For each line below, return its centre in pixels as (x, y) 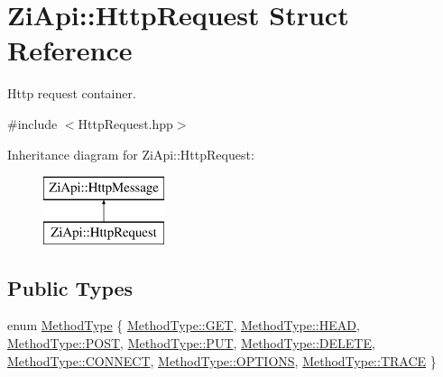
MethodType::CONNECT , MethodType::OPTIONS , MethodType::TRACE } (222, 360)
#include (32, 123)
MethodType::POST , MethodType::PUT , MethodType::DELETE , (191, 343)
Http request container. (72, 93)
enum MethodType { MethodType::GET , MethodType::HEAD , (184, 325)
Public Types (70, 287)
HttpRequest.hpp (125, 123)
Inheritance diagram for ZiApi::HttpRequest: (131, 154)
